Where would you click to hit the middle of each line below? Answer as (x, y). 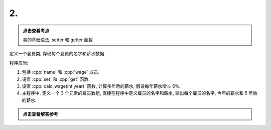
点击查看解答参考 (40, 114)
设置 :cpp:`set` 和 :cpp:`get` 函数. (56, 79)
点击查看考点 (36, 31)
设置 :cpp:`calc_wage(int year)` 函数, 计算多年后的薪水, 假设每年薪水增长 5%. (101, 86)
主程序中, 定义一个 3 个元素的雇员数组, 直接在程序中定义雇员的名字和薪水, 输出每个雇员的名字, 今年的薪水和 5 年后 (140, 93)
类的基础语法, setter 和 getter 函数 (58, 40)
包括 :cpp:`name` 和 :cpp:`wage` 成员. (61, 72)
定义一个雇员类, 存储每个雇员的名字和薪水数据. (57, 54)
